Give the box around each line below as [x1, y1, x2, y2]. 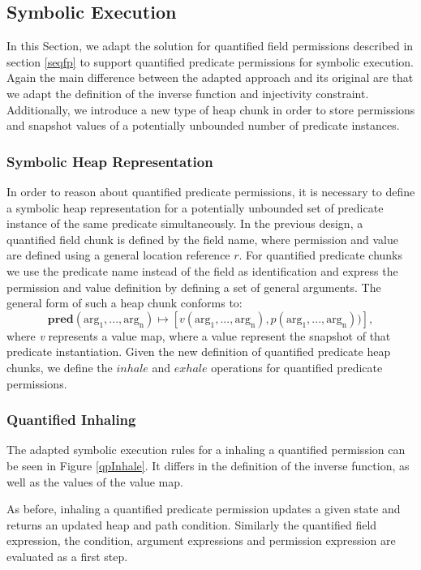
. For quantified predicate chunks [238, 246, 402, 264]
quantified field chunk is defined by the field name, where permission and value [6, 230, 398, 247]
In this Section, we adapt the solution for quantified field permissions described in [6, 37, 414, 54]
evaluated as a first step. [6, 547, 128, 564]
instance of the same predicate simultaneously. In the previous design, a [6, 215, 363, 232]
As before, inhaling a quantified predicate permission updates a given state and [6, 500, 401, 517]
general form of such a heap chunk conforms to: [6, 294, 243, 311]
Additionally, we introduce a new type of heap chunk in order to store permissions [6, 101, 415, 118]
